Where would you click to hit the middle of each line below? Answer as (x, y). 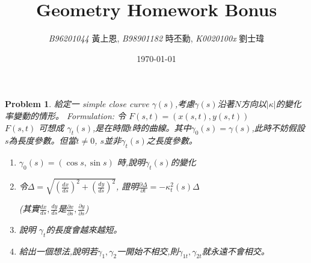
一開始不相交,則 (148, 251)
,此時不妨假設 (278, 127)
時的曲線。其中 (162, 127)
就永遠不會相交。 (236, 251)
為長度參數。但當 (42, 141)
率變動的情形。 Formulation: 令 (66, 115)
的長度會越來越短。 (84, 229)
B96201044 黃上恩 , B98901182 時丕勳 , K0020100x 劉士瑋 (156, 38)
